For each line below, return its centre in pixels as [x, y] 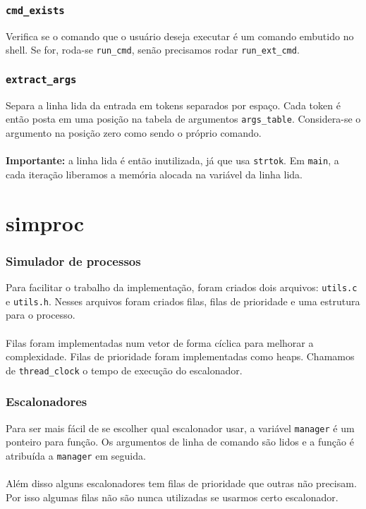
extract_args [41, 79]
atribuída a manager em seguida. [76, 455]
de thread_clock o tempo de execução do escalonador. [124, 370]
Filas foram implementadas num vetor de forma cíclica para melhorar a [160, 342]
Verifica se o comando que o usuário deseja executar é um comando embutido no [180, 36]
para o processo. [41, 315]
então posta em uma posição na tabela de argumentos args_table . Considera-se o [183, 119]
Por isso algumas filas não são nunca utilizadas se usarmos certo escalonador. [172, 497]
